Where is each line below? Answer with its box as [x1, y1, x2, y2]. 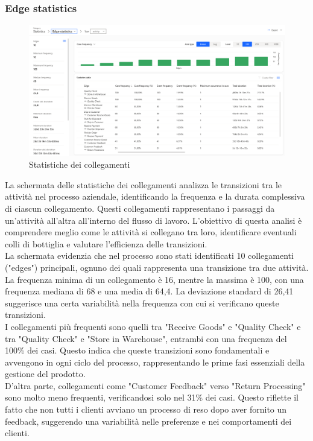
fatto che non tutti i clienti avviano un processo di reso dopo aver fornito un [5, 403, 287, 416]
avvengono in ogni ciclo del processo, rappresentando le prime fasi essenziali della [5, 355, 305, 368]
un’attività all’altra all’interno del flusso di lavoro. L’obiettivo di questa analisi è [5, 214, 302, 226]
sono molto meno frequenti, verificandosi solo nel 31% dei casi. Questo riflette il [5, 391, 299, 404]
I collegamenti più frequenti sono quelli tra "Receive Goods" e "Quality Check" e [5, 320, 301, 332]
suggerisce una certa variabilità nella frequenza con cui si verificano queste [5, 296, 279, 309]
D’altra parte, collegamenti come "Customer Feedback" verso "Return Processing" [5, 379, 306, 392]
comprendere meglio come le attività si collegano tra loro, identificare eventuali [5, 226, 297, 238]
